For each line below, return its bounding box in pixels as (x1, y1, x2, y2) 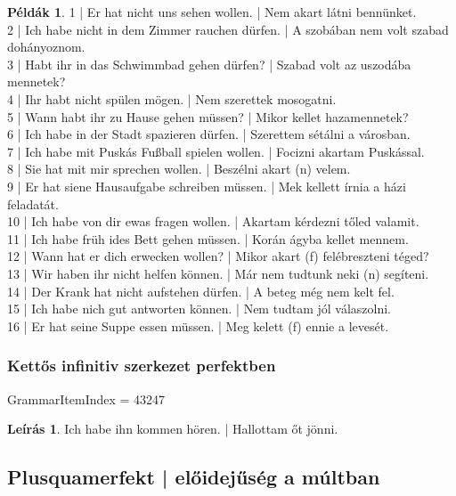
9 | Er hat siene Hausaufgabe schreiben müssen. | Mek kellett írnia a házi (7, 176, 406, 195)
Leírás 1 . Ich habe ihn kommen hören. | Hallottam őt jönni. (7, 419, 338, 438)
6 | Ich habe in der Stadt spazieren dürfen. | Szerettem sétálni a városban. (7, 125, 411, 143)
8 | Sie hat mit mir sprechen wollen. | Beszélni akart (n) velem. (7, 159, 351, 178)
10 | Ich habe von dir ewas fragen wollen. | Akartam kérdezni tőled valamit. (7, 212, 419, 231)
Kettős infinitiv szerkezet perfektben (7, 354, 276, 377)
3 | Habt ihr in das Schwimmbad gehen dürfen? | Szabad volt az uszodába (7, 54, 411, 73)
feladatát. (7, 194, 59, 213)
